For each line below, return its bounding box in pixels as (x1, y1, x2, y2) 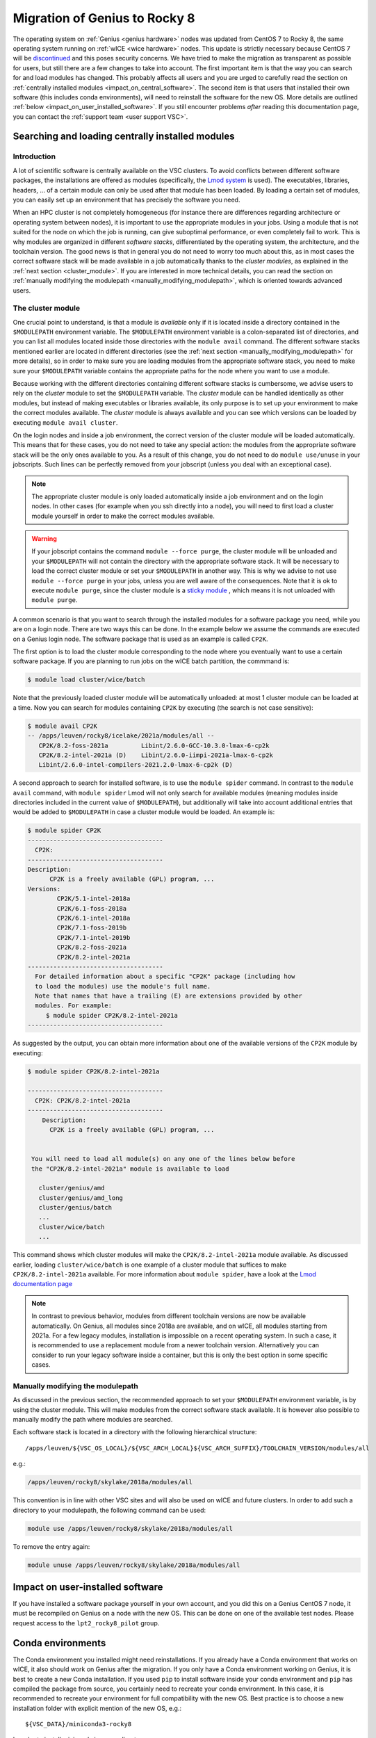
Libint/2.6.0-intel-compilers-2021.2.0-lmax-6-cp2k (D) (38, 761, 233, 769)
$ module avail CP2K (27, 722, 97, 730)
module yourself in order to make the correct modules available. (31, 512, 215, 520)
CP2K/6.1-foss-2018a (56, 904, 127, 912)
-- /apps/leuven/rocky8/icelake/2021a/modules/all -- (27, 732, 215, 740)
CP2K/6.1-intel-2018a (56, 914, 131, 922)
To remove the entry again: (13, 1542, 90, 1550)
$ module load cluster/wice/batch (27, 676, 145, 684)
